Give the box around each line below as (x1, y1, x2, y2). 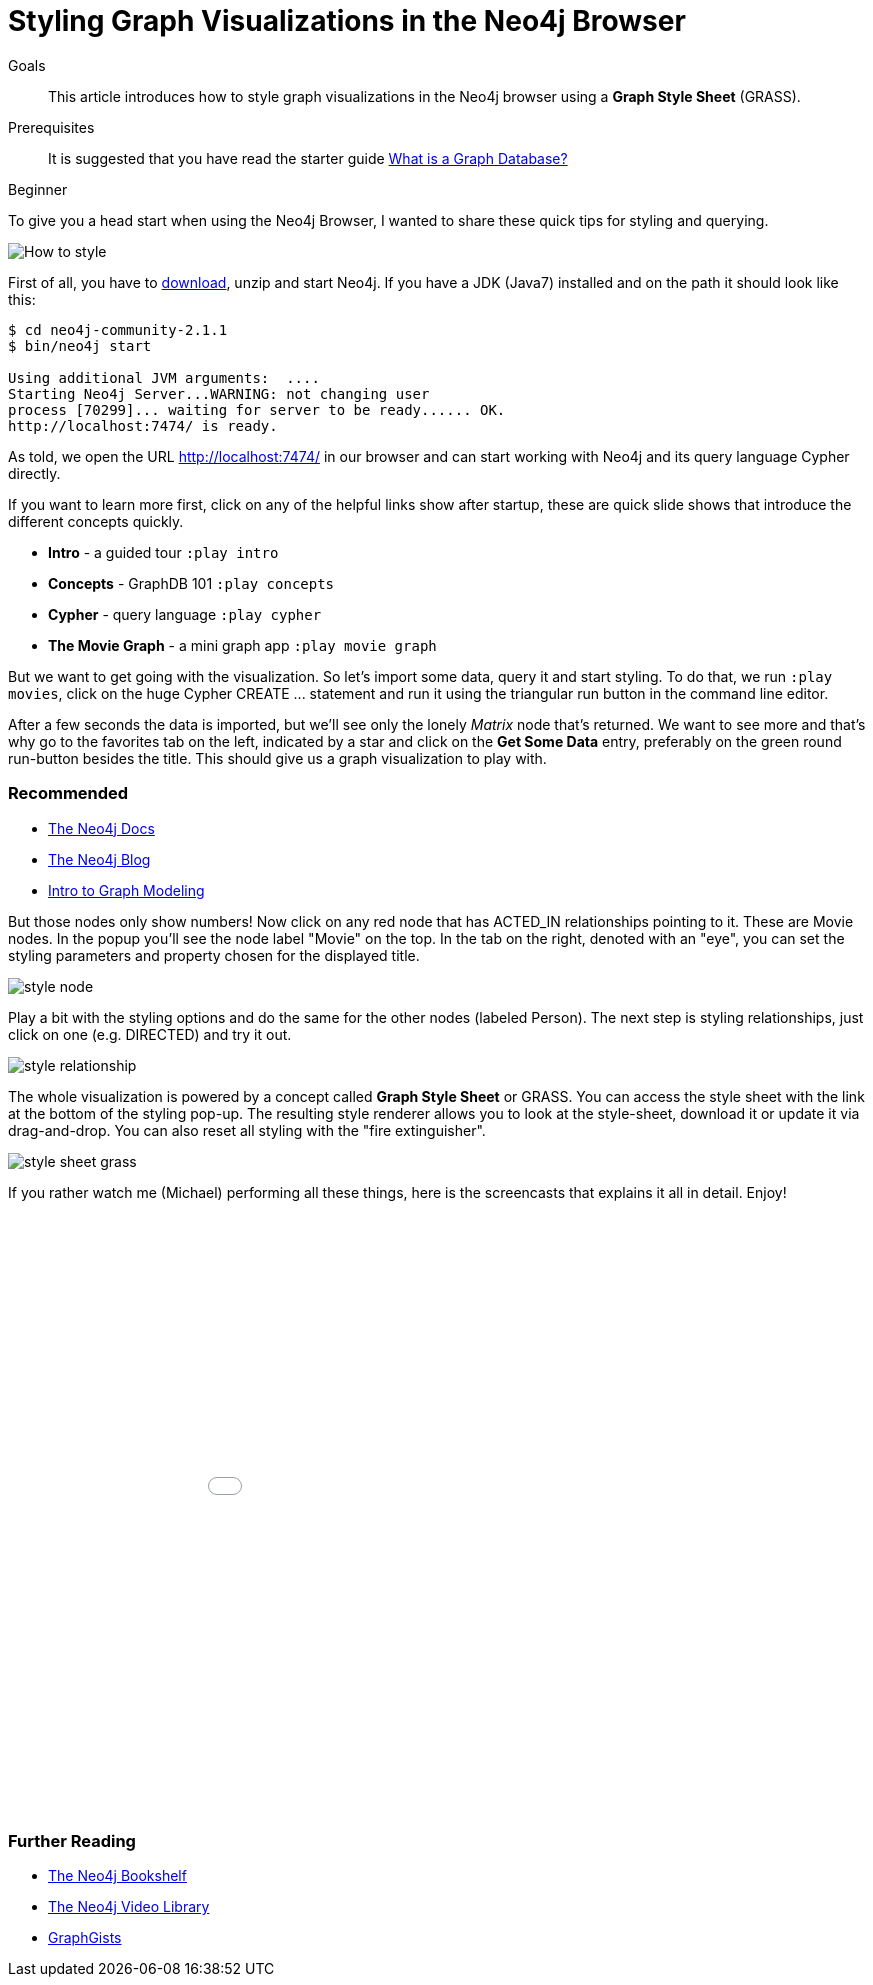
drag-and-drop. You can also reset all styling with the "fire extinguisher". (8, 1121, 486, 1139)
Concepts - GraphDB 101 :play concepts (48, 574, 335, 592)
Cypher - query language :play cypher (48, 605, 322, 623)
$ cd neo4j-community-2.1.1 (8, 321, 228, 338)
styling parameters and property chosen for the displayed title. (8, 946, 420, 964)
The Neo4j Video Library (48, 1898, 210, 1916)
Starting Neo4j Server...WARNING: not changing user (8, 385, 430, 402)
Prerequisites (8, 118, 95, 136)
